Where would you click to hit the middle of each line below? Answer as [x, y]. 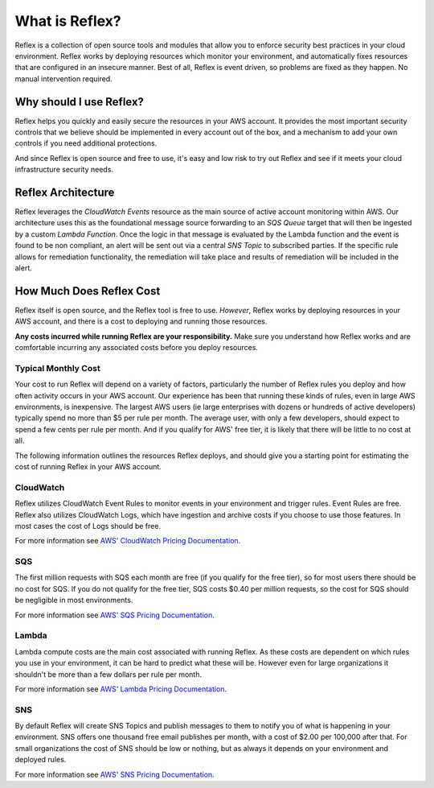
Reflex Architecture [65, 192]
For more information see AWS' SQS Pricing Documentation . [115, 615]
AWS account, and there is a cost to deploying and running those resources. [141, 321]
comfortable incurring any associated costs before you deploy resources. [137, 348]
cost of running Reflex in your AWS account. [88, 466]
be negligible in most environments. [74, 600]
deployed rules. [41, 760]
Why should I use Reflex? [80, 102]
